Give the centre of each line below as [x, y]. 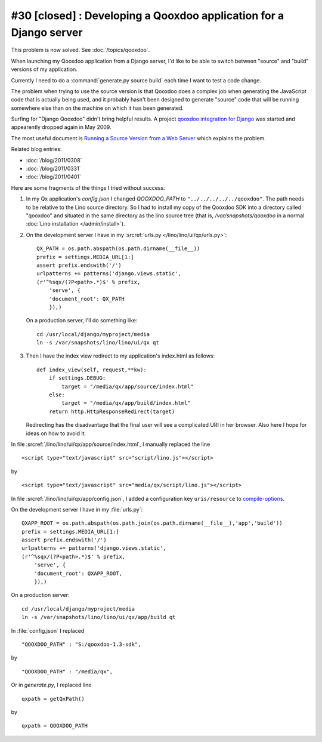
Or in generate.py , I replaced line [51, 685]
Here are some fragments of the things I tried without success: [88, 187]
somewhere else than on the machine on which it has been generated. [97, 108]
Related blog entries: [36, 149]
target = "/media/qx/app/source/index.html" [128, 386]
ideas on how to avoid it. [56, 433]
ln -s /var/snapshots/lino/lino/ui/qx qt [98, 343]
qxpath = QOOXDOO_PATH [55, 726]
